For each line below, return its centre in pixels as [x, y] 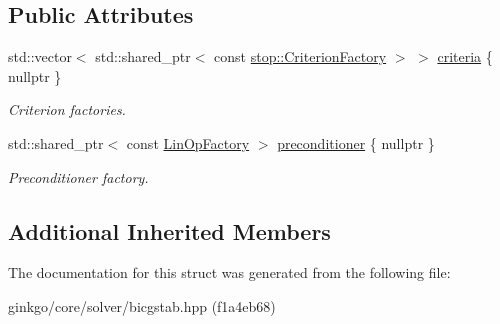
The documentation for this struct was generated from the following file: [229, 272]
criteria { [465, 56]
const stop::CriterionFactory [300, 56]
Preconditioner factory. [78, 176]
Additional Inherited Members [169, 230]
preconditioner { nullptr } [356, 142]
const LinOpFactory [188, 142]
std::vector [40, 56]
